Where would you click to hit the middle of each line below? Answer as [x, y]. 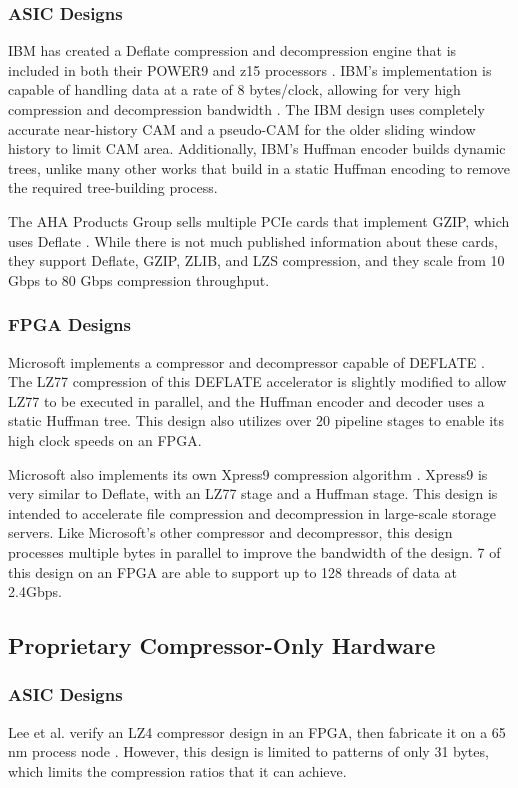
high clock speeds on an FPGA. [105, 439]
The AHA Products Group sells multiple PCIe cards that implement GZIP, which [259, 220]
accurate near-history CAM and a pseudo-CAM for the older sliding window [242, 128]
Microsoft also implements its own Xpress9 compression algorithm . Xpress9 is [248, 473]
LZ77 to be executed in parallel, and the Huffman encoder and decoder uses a [246, 400]
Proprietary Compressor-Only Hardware [222, 645]
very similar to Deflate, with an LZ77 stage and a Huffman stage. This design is [253, 493]
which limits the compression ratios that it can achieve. [177, 770]
